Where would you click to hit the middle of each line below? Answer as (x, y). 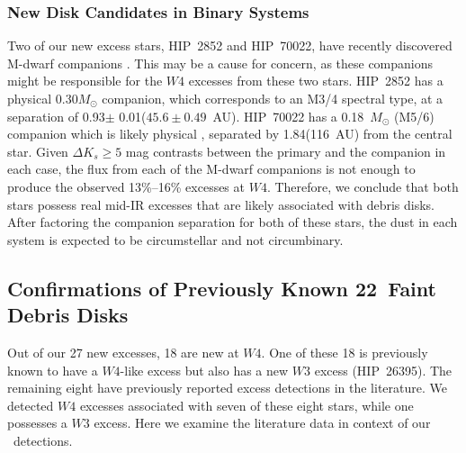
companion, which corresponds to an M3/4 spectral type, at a (273, 98)
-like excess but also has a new (204, 370)
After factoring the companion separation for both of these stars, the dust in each (233, 222)
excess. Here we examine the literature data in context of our (262, 423)
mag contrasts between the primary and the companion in (286, 151)
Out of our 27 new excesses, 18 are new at (123, 352)
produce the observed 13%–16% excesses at (126, 186)
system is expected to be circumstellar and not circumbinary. (175, 239)
